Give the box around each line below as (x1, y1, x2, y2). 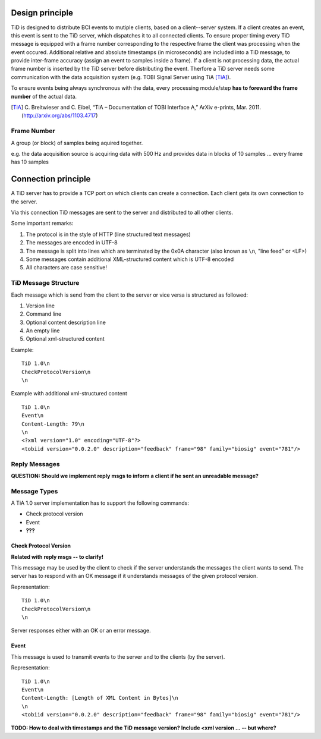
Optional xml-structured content (26, 335, 105, 342)
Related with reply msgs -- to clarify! (11, 553, 104, 560)
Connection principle (11, 174, 91, 184)
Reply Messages (11, 460, 60, 468)
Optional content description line (26, 319, 106, 326)
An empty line (26, 327, 60, 334)
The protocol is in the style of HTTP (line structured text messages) (26, 231, 191, 238)
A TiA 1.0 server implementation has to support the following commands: (11, 499, 190, 507)
